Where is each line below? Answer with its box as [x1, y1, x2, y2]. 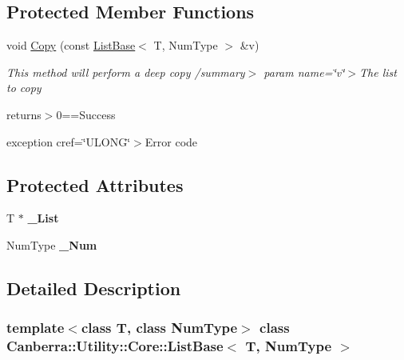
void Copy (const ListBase [6, 37, 136, 54]
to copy [6, 79, 42, 96]
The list [359, 63, 397, 80]
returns [6, 106, 42, 122]
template [6, 318, 65, 338]
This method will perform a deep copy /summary [6, 63, 245, 80]
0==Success [56, 106, 116, 122]
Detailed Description [6, 275, 181, 300]
